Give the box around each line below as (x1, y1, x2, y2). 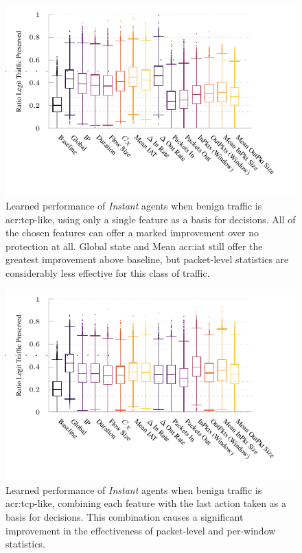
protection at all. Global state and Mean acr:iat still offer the (5, 238, 263, 253)
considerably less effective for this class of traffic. (5, 266, 210, 280)
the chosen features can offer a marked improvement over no (5, 225, 259, 240)
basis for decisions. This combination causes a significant (5, 509, 244, 523)
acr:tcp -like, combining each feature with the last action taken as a (5, 496, 286, 510)
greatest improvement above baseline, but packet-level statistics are (5, 252, 289, 267)
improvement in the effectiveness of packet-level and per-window (5, 523, 276, 537)
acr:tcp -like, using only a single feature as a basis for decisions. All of (5, 212, 296, 226)
